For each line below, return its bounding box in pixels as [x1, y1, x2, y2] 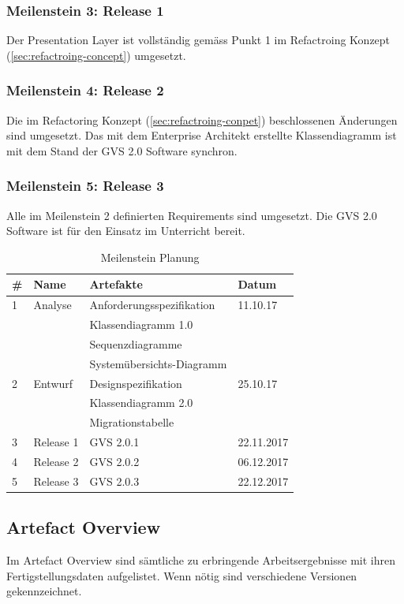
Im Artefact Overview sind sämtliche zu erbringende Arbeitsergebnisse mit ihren [6, 552, 395, 569]
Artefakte [89, 276, 143, 293]
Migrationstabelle [89, 414, 174, 431]
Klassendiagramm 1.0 [89, 316, 193, 333]
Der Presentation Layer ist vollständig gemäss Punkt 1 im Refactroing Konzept [6, 32, 391, 48]
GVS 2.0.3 [89, 472, 140, 489]
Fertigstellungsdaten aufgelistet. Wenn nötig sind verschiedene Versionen [6, 567, 357, 583]
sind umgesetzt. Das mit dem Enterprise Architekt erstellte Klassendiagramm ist [6, 127, 397, 144]
